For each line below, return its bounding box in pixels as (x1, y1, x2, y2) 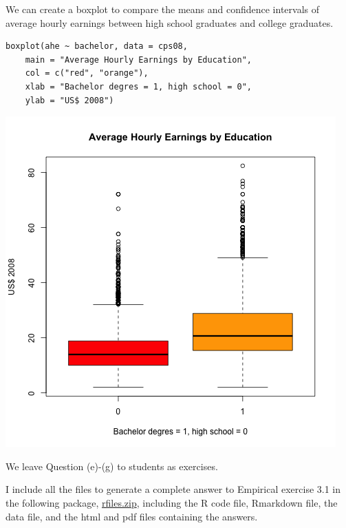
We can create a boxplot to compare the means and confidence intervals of (6, 2, 320, 16)
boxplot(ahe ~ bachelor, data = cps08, (6, 41, 188, 52)
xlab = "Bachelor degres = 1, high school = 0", (25, 81, 252, 92)
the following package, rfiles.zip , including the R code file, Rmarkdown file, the (6, 495, 338, 509)
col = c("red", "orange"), (25, 68, 149, 78)
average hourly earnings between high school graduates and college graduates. (6, 15, 334, 30)
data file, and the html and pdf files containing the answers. (6, 509, 258, 523)
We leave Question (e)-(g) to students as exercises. (6, 458, 218, 473)
